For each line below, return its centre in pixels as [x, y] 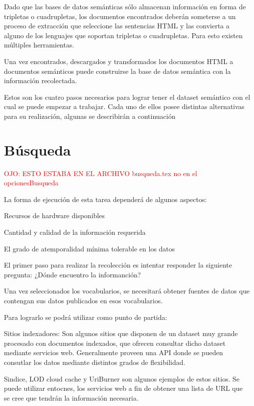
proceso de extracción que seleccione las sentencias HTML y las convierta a [117, 26]
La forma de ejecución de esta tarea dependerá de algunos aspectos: [105, 199]
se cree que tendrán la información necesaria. [71, 397]
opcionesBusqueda [31, 183]
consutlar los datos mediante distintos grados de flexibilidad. [95, 362]
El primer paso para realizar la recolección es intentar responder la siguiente [118, 265]
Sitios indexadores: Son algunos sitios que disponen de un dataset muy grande [121, 333]
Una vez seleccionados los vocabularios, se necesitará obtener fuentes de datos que [127, 291]
